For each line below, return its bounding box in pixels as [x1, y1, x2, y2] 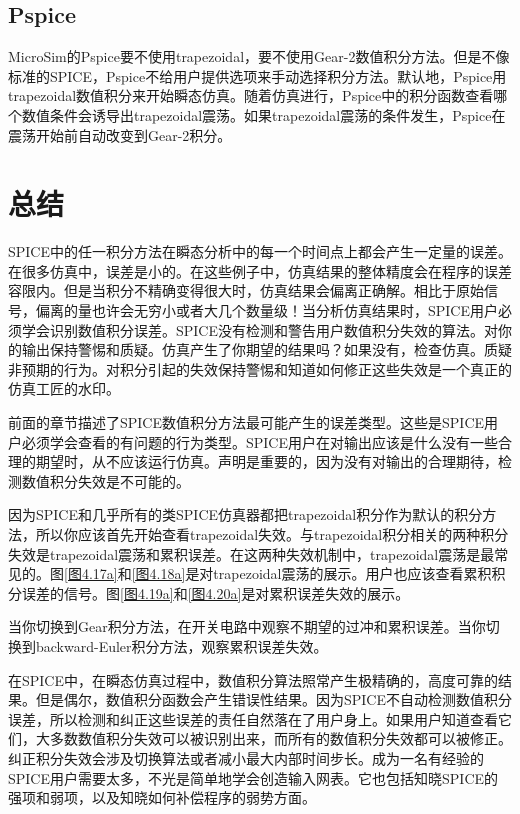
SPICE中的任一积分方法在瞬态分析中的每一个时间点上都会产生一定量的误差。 [8, 241, 513, 262]
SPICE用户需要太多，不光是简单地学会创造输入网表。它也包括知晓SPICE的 [8, 767, 499, 788]
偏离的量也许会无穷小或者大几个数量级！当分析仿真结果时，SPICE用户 [35, 300, 499, 321]
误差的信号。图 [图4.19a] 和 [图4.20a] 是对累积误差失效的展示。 [21, 582, 410, 603]
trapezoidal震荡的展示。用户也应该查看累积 [213, 563, 492, 584]
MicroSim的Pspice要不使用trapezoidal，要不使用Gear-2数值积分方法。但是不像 [8, 46, 510, 67]
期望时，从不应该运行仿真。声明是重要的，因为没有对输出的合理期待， [35, 451, 498, 472]
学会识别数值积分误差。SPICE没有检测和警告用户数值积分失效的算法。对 [21, 319, 499, 340]
